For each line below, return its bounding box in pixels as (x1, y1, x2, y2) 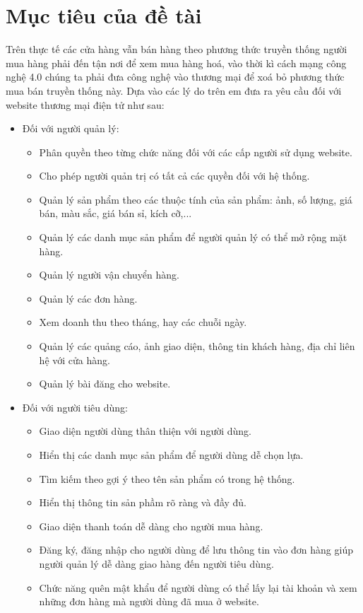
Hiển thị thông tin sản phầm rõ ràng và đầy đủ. (39, 495, 247, 510)
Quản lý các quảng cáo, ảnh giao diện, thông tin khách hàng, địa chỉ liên (39, 339, 355, 354)
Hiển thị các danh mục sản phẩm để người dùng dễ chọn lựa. (39, 448, 304, 462)
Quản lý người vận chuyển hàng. (39, 267, 179, 282)
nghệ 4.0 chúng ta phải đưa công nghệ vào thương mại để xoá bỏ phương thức (6, 69, 345, 84)
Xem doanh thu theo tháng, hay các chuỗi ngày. (39, 315, 247, 329)
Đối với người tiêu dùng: (22, 399, 128, 414)
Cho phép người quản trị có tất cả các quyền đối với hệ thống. (39, 168, 310, 183)
